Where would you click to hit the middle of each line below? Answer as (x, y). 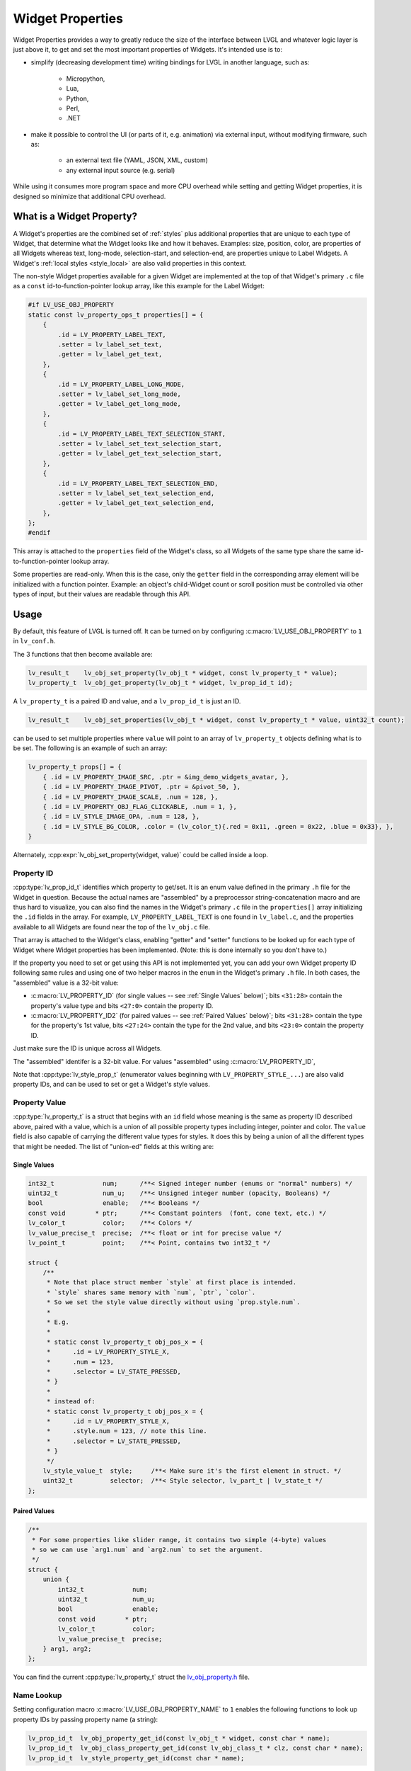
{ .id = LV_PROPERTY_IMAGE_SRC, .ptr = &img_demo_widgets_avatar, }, (166, 777)
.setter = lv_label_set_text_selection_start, (140, 443)
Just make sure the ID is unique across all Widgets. (87, 1048)
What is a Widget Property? (75, 216)
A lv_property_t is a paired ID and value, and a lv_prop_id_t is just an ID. (127, 701)
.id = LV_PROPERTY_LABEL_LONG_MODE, (121, 384)
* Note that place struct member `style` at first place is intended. (172, 1283)
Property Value (40, 1103)
